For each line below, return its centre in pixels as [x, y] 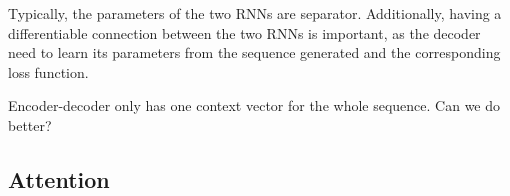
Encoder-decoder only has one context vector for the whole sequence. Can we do [254, 105]
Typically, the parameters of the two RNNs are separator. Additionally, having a [255, 13]
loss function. [48, 71]
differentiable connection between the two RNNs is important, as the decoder [244, 32]
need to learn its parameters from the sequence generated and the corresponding [254, 52]
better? [30, 124]
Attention [59, 178]
